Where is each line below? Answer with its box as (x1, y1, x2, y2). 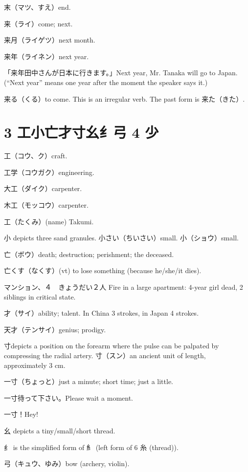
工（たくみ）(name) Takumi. (4, 216, 94, 226)
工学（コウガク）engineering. (4, 167, 94, 177)
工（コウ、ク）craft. (4, 150, 68, 161)
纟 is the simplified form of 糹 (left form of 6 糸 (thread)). (4, 442, 179, 452)
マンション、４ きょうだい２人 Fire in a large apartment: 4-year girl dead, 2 (4, 282, 243, 292)
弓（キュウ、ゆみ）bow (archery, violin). (4, 458, 130, 469)
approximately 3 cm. (4, 360, 66, 370)
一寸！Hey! (4, 409, 38, 419)
